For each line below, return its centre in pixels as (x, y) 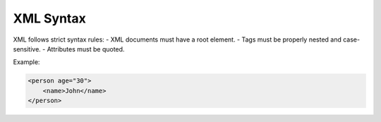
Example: (26, 62)
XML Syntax (49, 18)
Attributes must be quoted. (86, 49)
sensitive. (27, 49)
